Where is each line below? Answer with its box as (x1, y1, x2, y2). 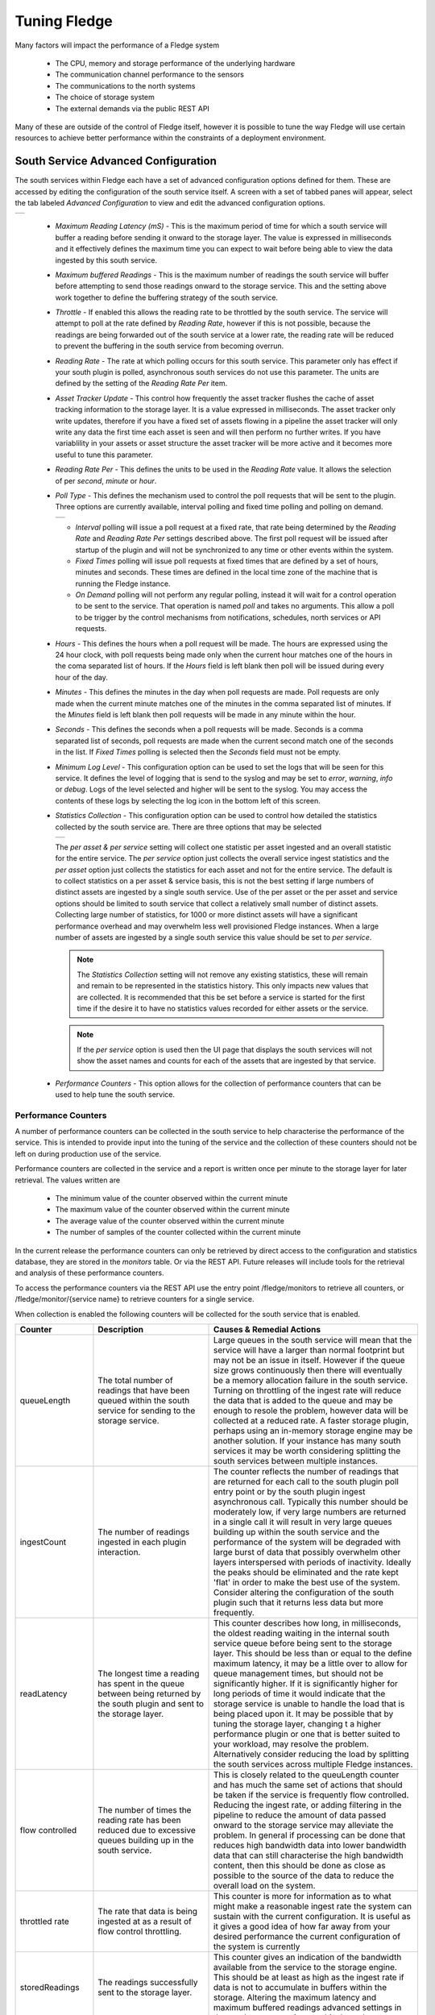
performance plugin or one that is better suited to (213, 1728, 400, 1739)
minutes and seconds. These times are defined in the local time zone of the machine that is (75, 567, 378, 577)
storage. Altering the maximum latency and (213, 1992, 377, 2003)
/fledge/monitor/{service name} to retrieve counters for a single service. (14, 1294, 255, 1304)
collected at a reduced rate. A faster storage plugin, (213, 1415, 409, 1426)
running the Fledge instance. (75, 579, 171, 588)
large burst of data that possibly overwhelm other (213, 1546, 401, 1557)
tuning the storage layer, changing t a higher (213, 1718, 382, 1729)
